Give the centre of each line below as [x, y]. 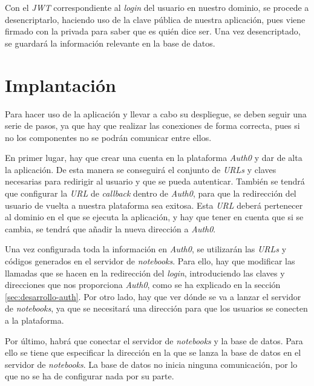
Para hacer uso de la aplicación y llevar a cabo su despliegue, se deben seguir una [156, 113]
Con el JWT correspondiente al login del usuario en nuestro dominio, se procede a [157, 7]
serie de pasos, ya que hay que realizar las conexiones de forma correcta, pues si [152, 126]
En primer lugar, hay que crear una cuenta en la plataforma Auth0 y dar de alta [154, 158]
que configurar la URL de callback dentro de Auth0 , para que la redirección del [151, 193]
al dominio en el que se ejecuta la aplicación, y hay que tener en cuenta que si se [154, 217]
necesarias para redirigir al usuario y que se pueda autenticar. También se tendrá [155, 181]
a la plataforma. [34, 320]
